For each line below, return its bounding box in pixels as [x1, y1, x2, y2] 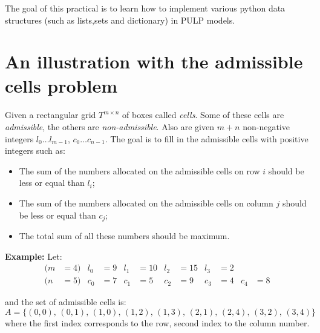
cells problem [5, 73, 118, 97]
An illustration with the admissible [5, 49, 303, 74]
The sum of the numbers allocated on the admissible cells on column [19, 196, 273, 209]
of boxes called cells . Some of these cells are [122, 108, 284, 121]
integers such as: [5, 144, 65, 157]
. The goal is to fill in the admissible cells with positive [105, 132, 309, 145]
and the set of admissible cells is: [5, 295, 126, 308]
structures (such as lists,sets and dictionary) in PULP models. [5, 13, 235, 26]
